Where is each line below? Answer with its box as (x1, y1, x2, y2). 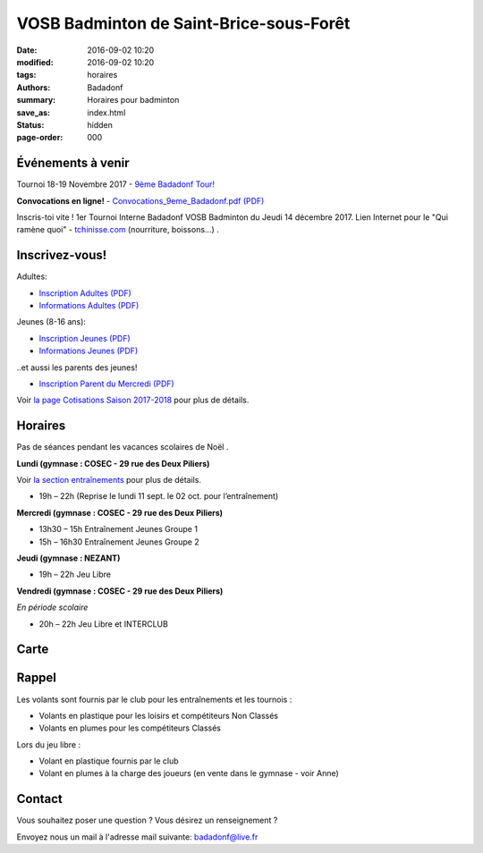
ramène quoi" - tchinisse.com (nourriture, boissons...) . (16, 224, 219, 235)
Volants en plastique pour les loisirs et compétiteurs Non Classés (38, 710, 279, 721)
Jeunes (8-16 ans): (16, 317, 87, 327)
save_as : (16, 107, 51, 118)
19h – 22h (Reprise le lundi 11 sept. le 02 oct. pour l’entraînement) (38, 491, 279, 502)
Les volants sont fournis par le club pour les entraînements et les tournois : (16, 694, 292, 705)
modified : (16, 56, 54, 67)
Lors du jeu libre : (16, 739, 80, 750)
